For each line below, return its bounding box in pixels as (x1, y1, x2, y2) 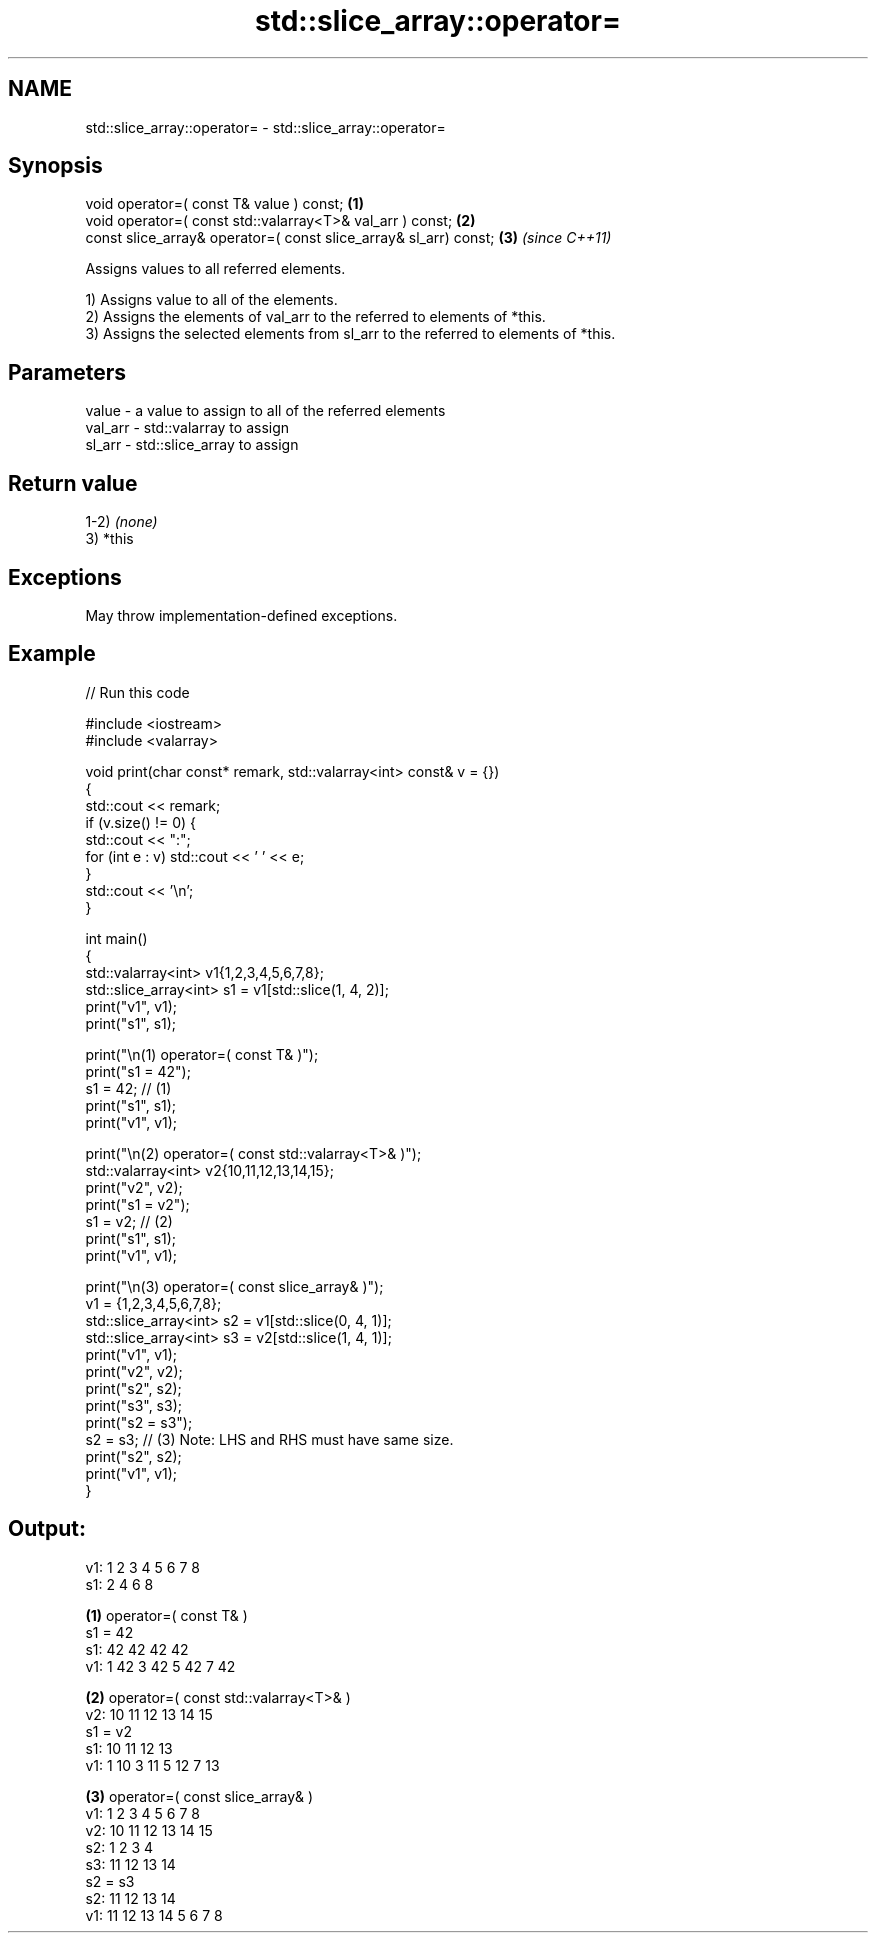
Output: (8, 1516, 86, 1542)
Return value (8, 470, 138, 496)
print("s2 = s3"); (85, 1413, 193, 1431)
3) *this (85, 530, 134, 548)
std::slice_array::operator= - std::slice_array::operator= (85, 118, 446, 136)
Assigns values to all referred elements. (85, 260, 346, 278)
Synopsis (8, 153, 103, 179)
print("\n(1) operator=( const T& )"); (85, 1045, 319, 1063)
